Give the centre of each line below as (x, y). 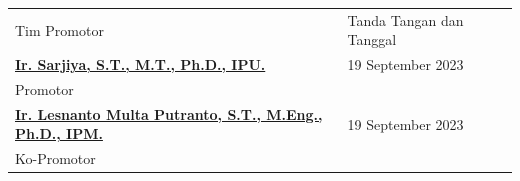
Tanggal (372, 39)
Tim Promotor (59, 29)
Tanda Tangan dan (405, 19)
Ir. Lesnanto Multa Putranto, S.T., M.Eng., (169, 113)
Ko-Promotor (55, 158)
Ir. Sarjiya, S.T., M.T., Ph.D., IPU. (140, 64)
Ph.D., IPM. (59, 133)
